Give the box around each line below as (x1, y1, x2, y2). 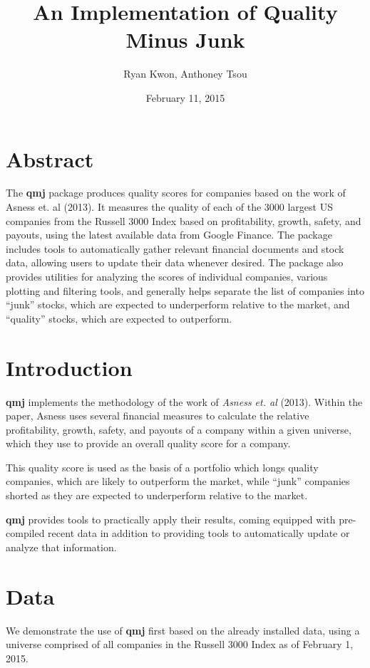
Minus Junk (125, 25, 245, 54)
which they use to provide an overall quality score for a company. (6, 436, 291, 451)
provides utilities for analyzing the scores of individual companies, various (6, 269, 328, 283)
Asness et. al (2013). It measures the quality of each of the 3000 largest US (6, 199, 333, 214)
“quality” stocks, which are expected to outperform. (6, 310, 232, 325)
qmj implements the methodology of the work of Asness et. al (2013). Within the (6, 394, 363, 409)
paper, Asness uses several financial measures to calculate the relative (6, 408, 309, 423)
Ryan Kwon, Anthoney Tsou (123, 66, 247, 81)
